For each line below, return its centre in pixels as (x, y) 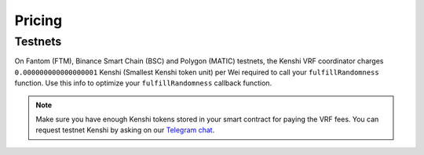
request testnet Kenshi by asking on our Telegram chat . (125, 130)
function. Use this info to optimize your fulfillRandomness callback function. (143, 83)
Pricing (38, 20)
